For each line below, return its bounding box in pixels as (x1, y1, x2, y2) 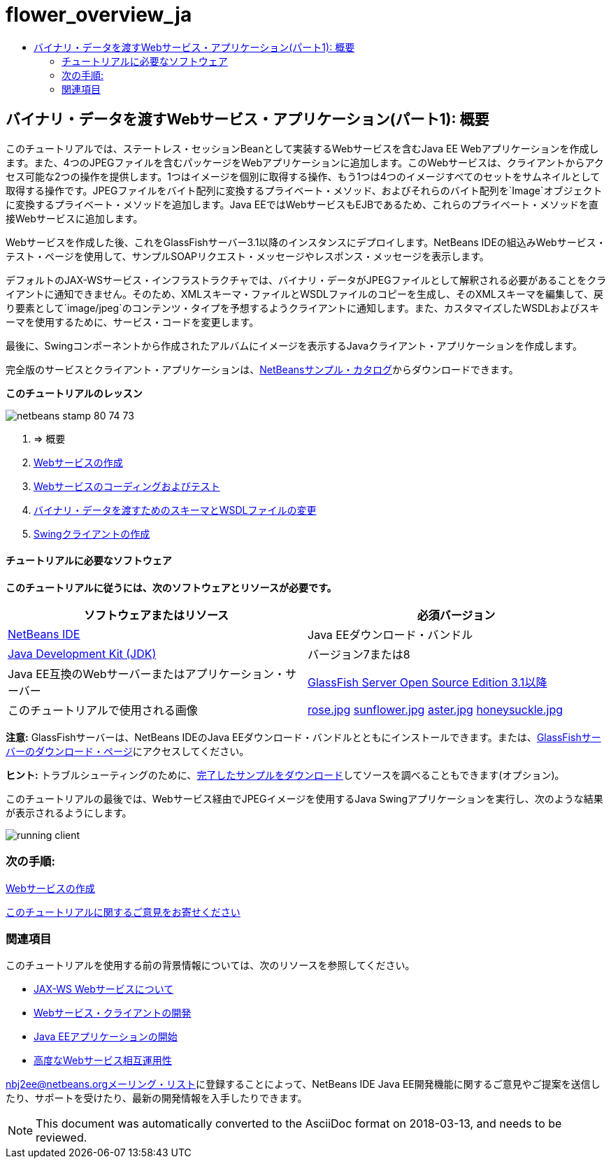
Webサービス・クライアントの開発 (34, 1007, 192, 1019)
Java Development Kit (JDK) (8, 646, 157, 661)
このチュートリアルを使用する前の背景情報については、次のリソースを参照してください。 (6, 959, 415, 972)
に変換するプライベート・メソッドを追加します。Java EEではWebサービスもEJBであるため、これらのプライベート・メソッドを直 (6, 198, 598, 210)
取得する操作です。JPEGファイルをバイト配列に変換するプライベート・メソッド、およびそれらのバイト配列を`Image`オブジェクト (6, 184, 603, 196)
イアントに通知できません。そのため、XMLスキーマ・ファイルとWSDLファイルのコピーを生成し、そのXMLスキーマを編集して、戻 (6, 287, 603, 300)
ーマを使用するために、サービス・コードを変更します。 (6, 315, 259, 328)
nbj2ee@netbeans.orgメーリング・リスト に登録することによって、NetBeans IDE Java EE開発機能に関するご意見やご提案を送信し (6, 1078, 601, 1091)
